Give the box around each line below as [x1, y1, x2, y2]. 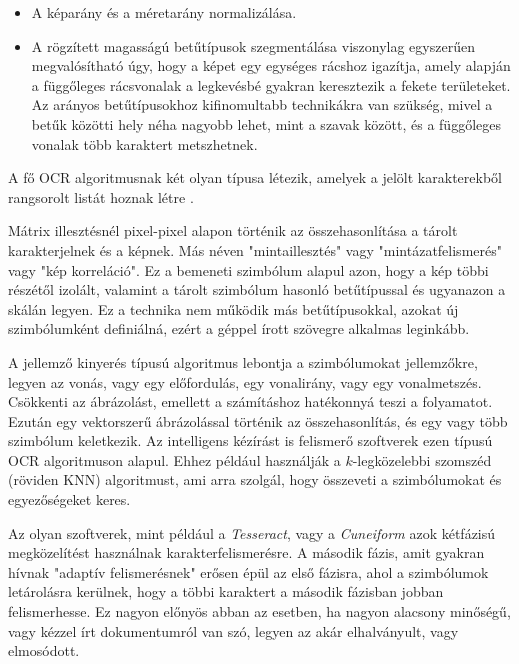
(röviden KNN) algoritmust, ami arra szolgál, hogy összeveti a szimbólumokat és [8, 469, 502, 490]
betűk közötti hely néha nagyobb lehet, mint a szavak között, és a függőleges [31, 113, 501, 134]
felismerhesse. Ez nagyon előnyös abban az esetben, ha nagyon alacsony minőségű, [8, 601, 511, 622]
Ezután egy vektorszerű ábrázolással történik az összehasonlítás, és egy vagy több [8, 410, 508, 431]
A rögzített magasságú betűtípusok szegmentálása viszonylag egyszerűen [31, 35, 475, 56]
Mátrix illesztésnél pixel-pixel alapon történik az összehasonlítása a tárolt [8, 220, 458, 241]
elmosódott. [8, 640, 80, 661]
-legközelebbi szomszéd [352, 449, 492, 470]
